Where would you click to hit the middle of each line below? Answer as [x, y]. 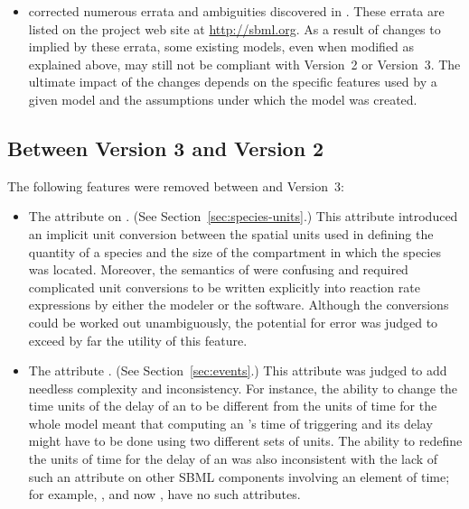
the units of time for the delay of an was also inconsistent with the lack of [233, 459]
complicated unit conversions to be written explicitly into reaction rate [224, 287]
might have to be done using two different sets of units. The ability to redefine [245, 441]
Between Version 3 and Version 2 [166, 148]
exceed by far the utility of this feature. [138, 340]
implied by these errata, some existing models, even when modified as [221, 46]
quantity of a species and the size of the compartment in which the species [234, 251]
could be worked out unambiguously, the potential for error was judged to [233, 322]
